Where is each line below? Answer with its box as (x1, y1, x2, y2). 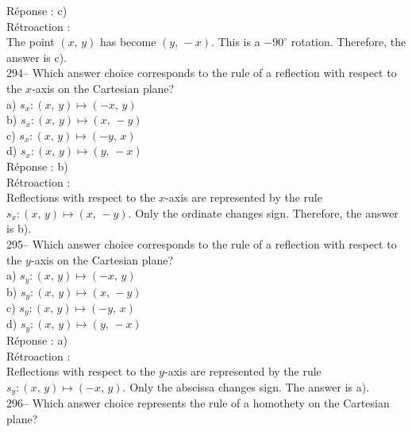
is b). (6, 220, 32, 237)
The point (6, 33, 55, 50)
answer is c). (6, 48, 67, 65)
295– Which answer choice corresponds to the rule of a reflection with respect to (6, 235, 397, 252)
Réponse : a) (6, 331, 67, 348)
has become (99, 33, 156, 50)
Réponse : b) (6, 157, 68, 174)
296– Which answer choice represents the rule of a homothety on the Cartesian (6, 395, 390, 411)
